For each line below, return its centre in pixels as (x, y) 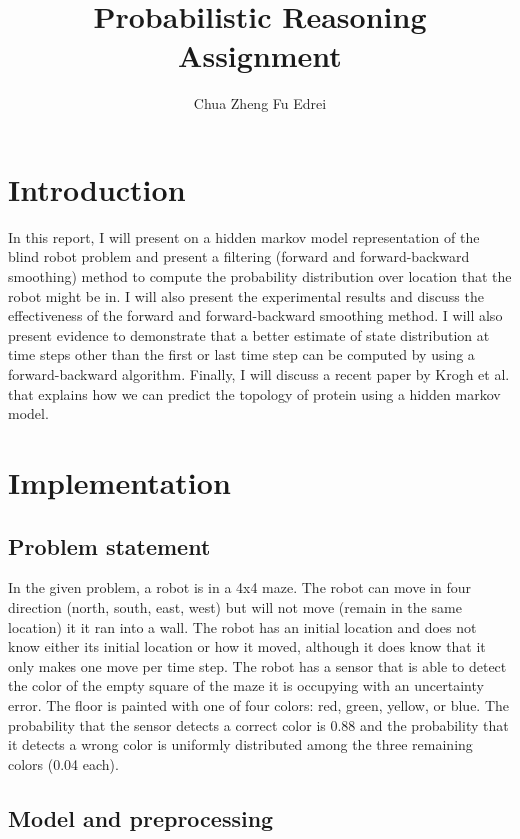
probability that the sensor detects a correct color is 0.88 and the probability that (258, 724)
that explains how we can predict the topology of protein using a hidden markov (254, 393)
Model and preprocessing (141, 817)
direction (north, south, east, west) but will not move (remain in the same (235, 606)
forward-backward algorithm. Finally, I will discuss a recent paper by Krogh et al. (259, 374)
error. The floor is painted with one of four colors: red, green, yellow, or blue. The (259, 704)
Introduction (97, 188)
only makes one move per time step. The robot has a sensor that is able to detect (257, 665)
